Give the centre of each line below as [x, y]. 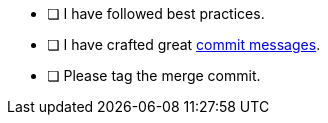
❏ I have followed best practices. [156, 13]
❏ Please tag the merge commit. [154, 75]
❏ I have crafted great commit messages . [184, 44]
